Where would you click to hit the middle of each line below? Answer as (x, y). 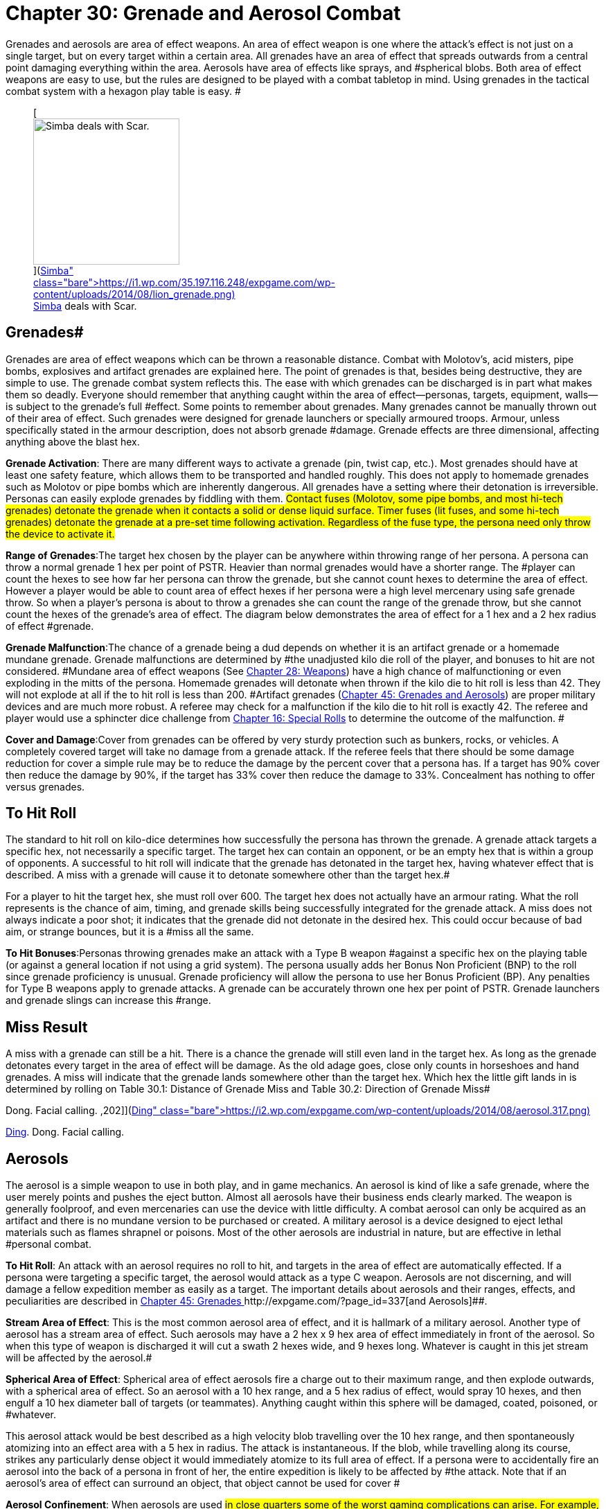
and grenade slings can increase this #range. (108, 1000)
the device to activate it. (60, 533)
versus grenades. (45, 786)
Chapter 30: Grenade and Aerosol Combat (203, 13)
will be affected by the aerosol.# (79, 1358)
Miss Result (47, 1027)
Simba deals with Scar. (85, 306)
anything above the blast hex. (73, 441)
